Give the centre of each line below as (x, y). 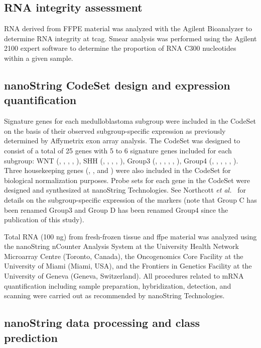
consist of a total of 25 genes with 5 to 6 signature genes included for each (118, 150)
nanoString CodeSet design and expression (117, 85)
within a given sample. (39, 58)
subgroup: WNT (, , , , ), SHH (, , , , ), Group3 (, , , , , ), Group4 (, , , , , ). (121, 160)
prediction (31, 337)
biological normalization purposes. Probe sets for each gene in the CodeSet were (127, 180)
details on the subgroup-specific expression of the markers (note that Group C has (130, 199)
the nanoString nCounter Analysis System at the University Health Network (121, 246)
